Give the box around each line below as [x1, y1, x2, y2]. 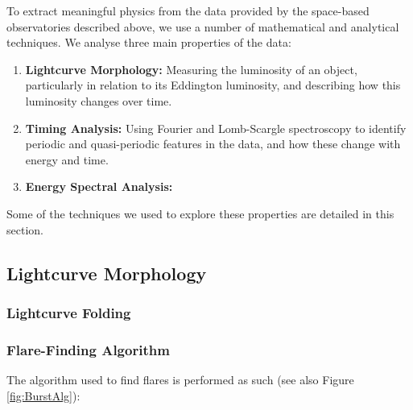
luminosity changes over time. [25, 92, 172, 109]
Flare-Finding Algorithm [6, 339, 170, 359]
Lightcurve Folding [6, 302, 131, 322]
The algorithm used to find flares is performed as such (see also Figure [6, 371, 354, 387]
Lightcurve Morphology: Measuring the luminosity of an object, [25, 60, 357, 77]
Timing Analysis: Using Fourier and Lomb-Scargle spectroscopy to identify [25, 119, 407, 136]
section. [6, 221, 43, 238]
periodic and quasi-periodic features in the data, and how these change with [25, 135, 401, 152]
